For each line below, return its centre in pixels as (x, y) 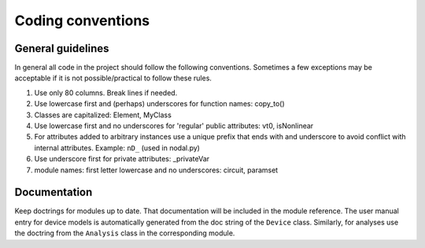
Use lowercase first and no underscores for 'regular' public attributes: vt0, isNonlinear (174, 126)
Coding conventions (82, 20)
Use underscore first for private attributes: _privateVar (122, 159)
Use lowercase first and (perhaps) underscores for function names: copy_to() (159, 104)
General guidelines (62, 48)
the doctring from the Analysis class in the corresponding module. (125, 233)
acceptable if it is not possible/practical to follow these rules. (113, 78)
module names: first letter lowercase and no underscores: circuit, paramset (156, 170)
